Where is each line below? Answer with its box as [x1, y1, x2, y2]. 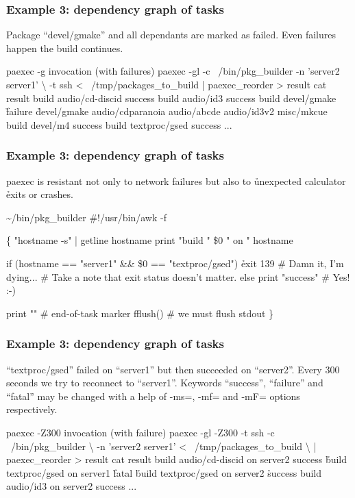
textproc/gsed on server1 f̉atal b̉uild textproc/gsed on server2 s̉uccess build [6, 465, 322, 480]
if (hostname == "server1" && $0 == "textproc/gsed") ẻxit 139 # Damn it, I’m [6, 256, 344, 270]
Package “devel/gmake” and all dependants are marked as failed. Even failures [6, 27, 336, 42]
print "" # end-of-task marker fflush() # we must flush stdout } [6, 306, 274, 320]
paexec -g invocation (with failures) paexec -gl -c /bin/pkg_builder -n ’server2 [6, 64, 340, 78]
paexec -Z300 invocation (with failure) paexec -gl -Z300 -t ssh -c [6, 425, 275, 439]
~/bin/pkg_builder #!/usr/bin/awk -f [6, 210, 167, 224]
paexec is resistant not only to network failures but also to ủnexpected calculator [6, 173, 346, 188]
